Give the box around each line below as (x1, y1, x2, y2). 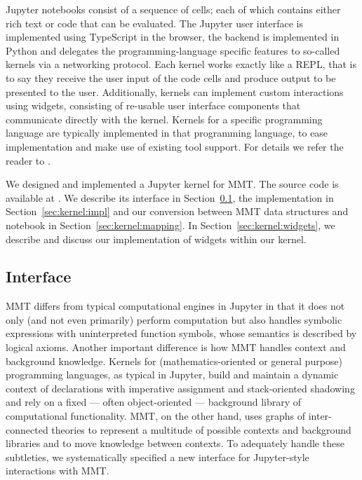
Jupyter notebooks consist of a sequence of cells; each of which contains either (6, 2, 341, 16)
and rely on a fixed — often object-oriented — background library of (6, 395, 302, 409)
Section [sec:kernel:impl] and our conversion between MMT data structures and (6, 204, 349, 219)
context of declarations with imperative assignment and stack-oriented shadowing (6, 380, 355, 395)
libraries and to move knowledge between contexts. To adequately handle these (6, 436, 344, 451)
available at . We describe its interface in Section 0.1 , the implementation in (6, 190, 334, 205)
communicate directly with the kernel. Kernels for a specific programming (6, 111, 323, 126)
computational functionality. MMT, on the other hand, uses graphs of (6, 409, 305, 423)
